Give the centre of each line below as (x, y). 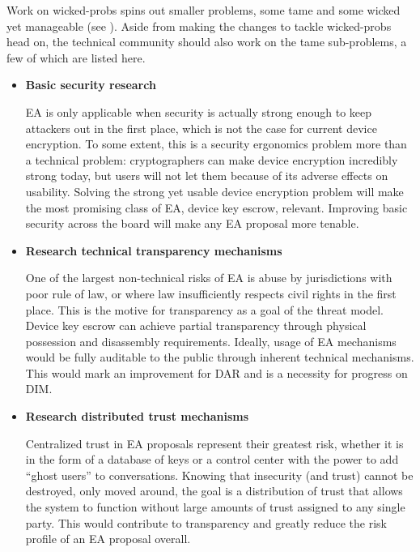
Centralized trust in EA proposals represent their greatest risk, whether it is (214, 443)
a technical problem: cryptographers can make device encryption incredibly (212, 159)
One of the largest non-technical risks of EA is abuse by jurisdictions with (209, 278)
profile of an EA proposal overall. (108, 539)
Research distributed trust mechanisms (137, 416)
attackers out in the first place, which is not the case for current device (201, 128)
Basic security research (91, 85)
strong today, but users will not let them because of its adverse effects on (207, 175)
